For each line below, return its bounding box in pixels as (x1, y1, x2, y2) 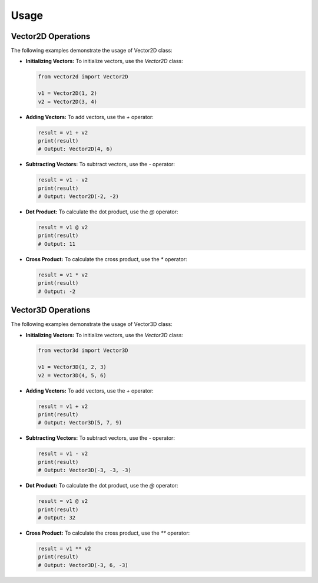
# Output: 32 (38, 514, 76, 521)
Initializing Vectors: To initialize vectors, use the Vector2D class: (25, 58, 184, 65)
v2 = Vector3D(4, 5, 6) (38, 372, 107, 378)
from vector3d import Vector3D (38, 347, 129, 354)
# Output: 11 (38, 241, 76, 247)
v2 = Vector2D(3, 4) (38, 98, 97, 105)
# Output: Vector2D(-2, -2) (38, 193, 119, 200)
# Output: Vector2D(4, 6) (38, 146, 113, 153)
